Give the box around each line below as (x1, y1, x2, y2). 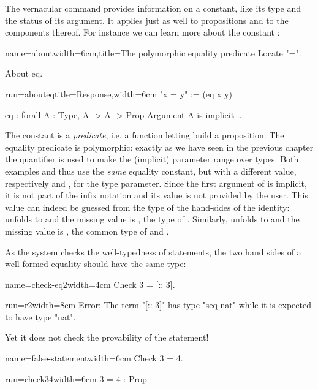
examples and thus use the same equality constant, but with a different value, (5, 164, 297, 177)
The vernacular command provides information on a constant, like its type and (5, 2, 301, 14)
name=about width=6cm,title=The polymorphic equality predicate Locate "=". (5, 46, 301, 59)
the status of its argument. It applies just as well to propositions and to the (5, 13, 289, 26)
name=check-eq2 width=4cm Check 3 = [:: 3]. (5, 278, 175, 290)
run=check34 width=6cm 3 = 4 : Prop (5, 372, 147, 385)
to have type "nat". (5, 310, 76, 323)
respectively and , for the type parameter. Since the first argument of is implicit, (5, 176, 307, 189)
